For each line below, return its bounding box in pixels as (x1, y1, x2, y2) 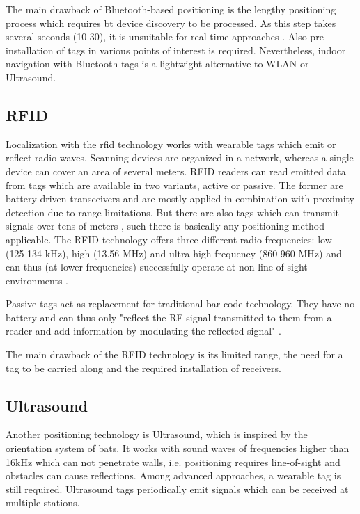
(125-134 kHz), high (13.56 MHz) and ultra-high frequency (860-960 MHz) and (6, 246, 342, 260)
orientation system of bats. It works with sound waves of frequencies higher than (6, 441, 350, 456)
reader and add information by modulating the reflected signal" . (6, 323, 281, 338)
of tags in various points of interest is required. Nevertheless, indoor (56, 42, 346, 57)
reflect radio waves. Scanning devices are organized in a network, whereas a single (6, 150, 354, 165)
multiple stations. (6, 495, 80, 510)
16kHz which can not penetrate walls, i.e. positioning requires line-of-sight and (6, 454, 341, 469)
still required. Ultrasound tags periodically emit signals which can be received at (6, 481, 349, 496)
